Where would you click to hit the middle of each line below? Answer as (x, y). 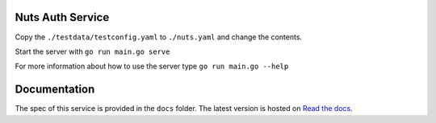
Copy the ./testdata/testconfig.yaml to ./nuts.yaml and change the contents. (159, 37)
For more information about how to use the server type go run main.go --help (152, 66)
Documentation (55, 90)
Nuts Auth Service (62, 17)
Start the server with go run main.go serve (92, 51)
